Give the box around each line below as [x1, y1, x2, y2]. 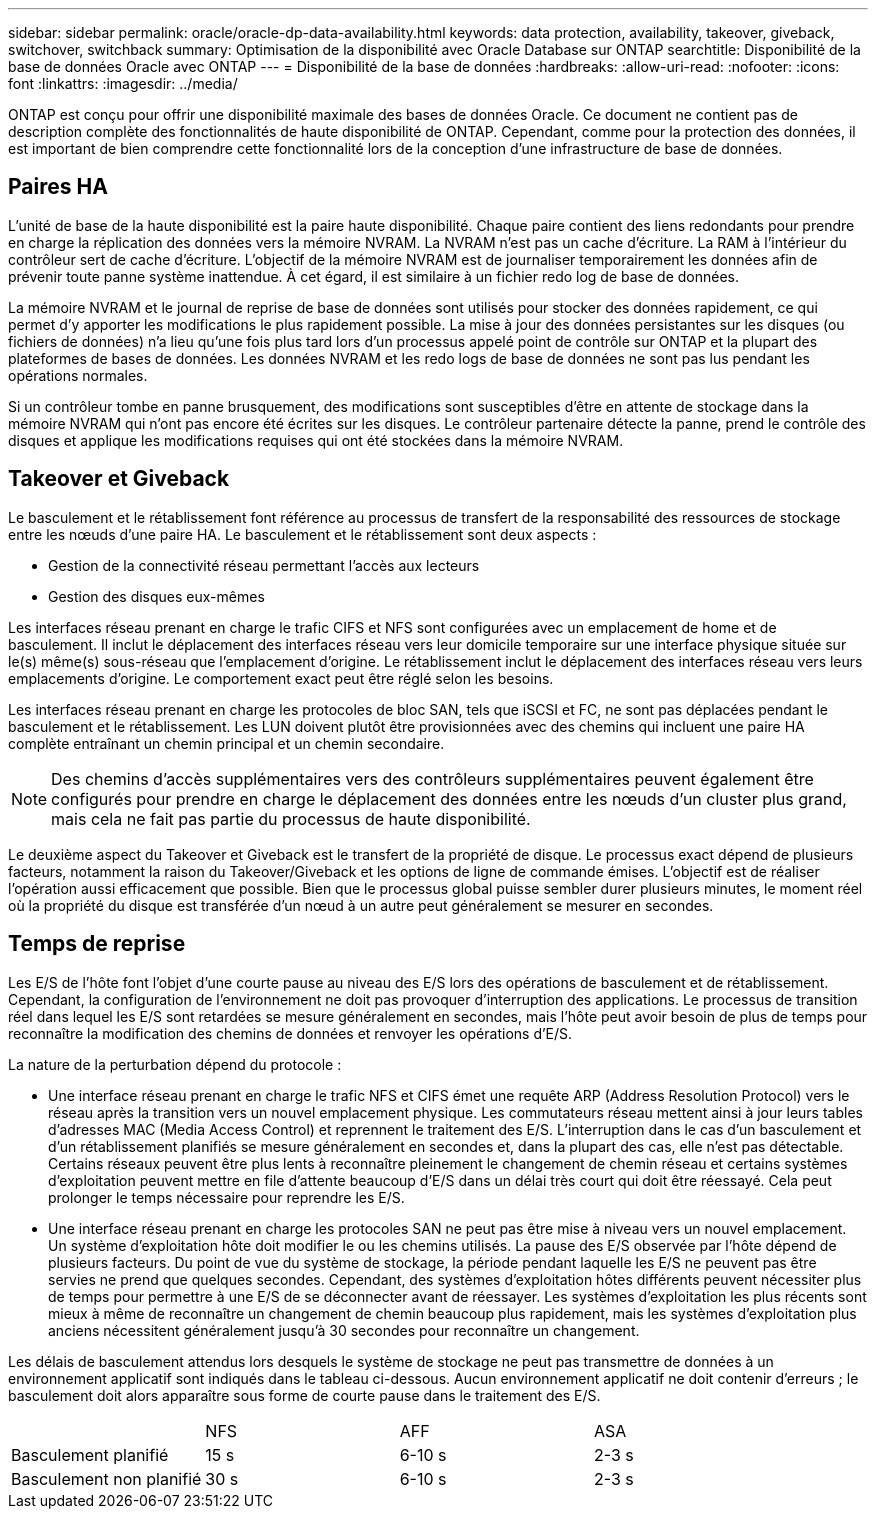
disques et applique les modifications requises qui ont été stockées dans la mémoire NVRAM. [8, 431, 624, 449]
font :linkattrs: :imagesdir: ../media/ [8, 75, 238, 92]
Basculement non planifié [11, 1468, 202, 1489]
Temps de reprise [8, 931, 186, 957]
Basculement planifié [11, 1444, 169, 1465]
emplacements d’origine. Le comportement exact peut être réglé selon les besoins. [8, 669, 554, 687]
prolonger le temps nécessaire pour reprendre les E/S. [48, 1188, 405, 1206]
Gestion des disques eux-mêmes [48, 587, 265, 605]
